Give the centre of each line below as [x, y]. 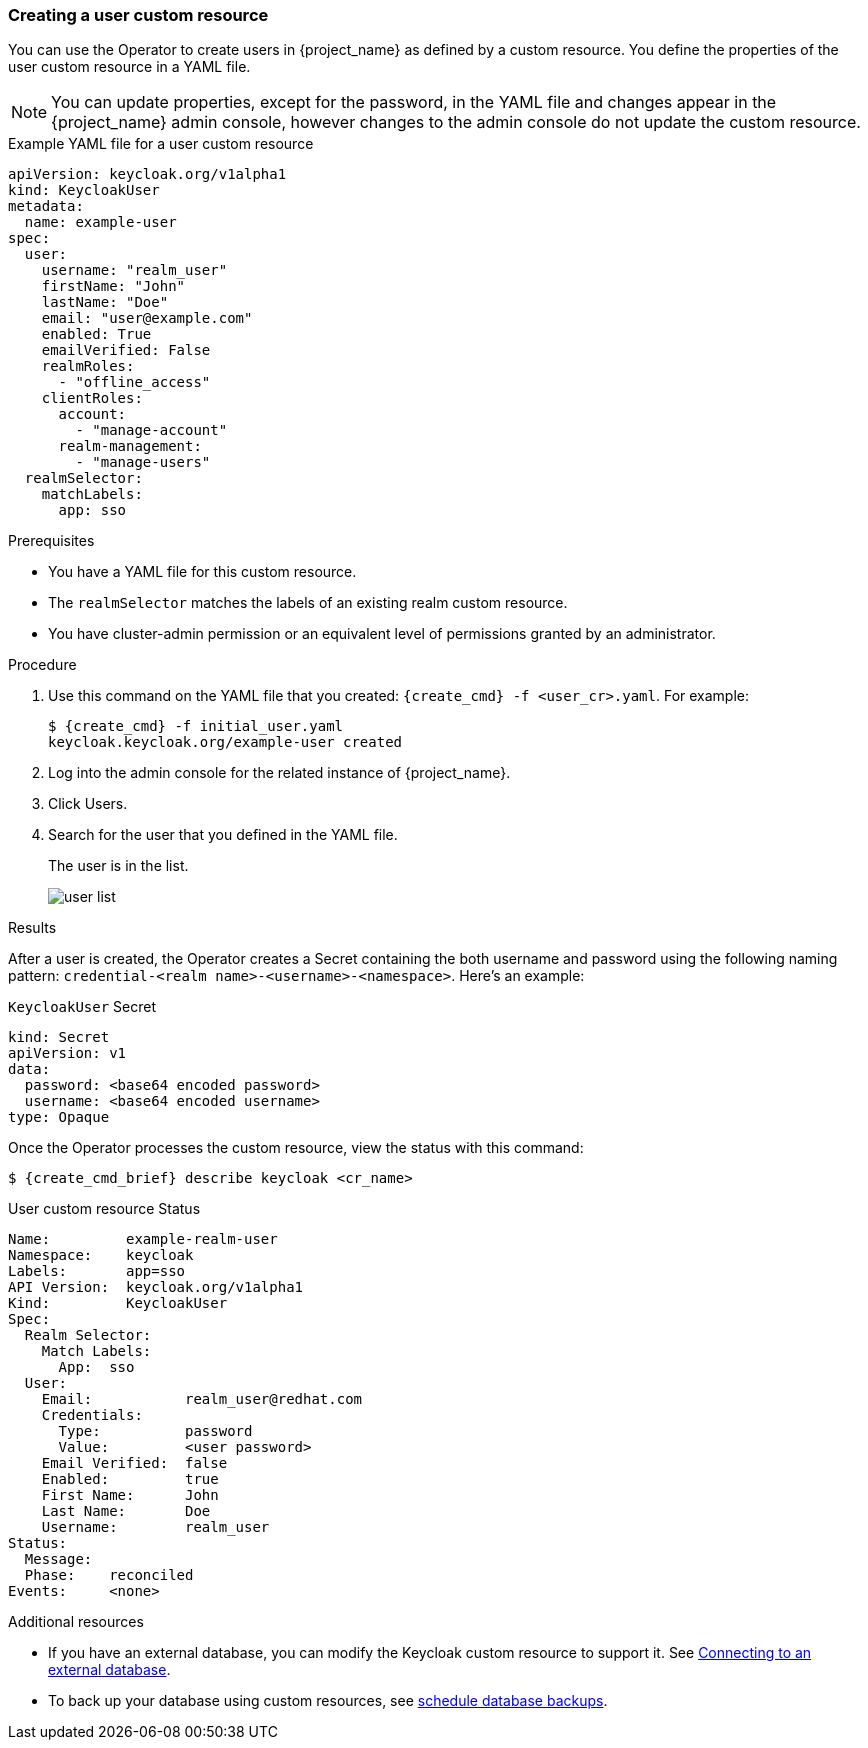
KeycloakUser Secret [82, 1007]
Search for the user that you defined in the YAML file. [223, 835]
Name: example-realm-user [143, 1239]
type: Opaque [59, 1117]
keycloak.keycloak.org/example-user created [225, 742]
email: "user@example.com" [147, 318]
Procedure [42, 665]
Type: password [155, 1431]
